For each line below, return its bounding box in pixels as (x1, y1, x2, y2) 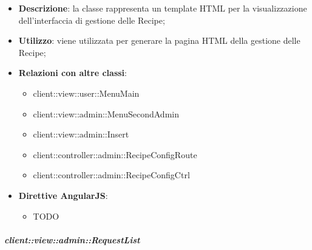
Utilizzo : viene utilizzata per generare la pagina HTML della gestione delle (18, 34, 300, 47)
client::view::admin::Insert (33, 128, 129, 141)
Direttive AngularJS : (18, 189, 108, 201)
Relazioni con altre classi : (18, 66, 127, 79)
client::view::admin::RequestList (4, 233, 140, 246)
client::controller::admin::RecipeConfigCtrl (33, 168, 190, 181)
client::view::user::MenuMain (33, 86, 140, 99)
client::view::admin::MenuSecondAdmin (33, 107, 179, 120)
